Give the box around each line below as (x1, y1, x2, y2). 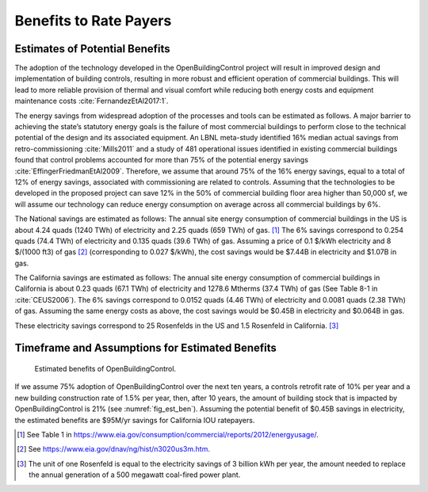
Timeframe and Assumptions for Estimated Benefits (14, 341, 277, 355)
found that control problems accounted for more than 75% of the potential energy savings (14, 155, 309, 165)
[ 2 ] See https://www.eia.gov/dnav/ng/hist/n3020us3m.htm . (17, 444, 210, 454)
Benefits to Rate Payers (14, 12, 172, 29)
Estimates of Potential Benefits (14, 42, 170, 55)
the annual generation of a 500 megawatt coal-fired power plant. (29, 470, 241, 479)
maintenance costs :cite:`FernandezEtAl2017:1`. (14, 96, 169, 106)
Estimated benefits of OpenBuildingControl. (34, 364, 177, 374)
